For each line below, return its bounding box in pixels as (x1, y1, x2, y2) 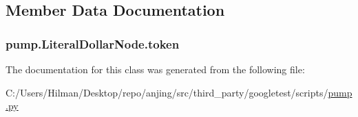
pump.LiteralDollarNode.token (6, 35, 180, 52)
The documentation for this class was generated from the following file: (6, 62, 305, 76)
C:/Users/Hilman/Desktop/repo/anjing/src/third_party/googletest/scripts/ (6, 85, 328, 99)
